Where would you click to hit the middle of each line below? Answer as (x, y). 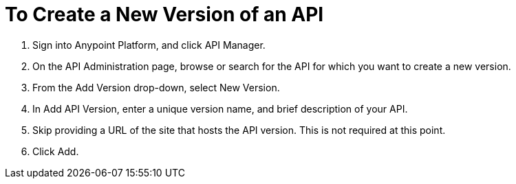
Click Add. (56, 151)
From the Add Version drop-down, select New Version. (156, 87)
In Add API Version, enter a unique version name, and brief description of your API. (220, 108)
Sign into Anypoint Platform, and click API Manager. (149, 45)
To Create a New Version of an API (164, 14)
